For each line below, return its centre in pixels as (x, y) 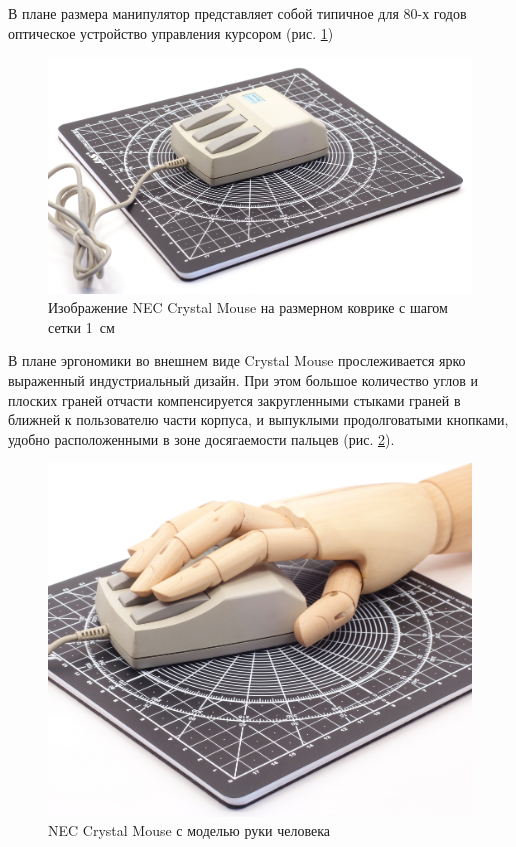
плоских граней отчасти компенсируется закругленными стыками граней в (234, 399)
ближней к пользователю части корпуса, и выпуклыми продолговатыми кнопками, (258, 419)
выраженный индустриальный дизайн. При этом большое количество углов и (243, 379)
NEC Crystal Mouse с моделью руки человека (189, 830)
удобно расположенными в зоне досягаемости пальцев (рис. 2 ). (201, 438)
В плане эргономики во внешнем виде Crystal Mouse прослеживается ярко (237, 360)
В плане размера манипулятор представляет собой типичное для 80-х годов (237, 13)
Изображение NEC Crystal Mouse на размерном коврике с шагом (248, 307)
